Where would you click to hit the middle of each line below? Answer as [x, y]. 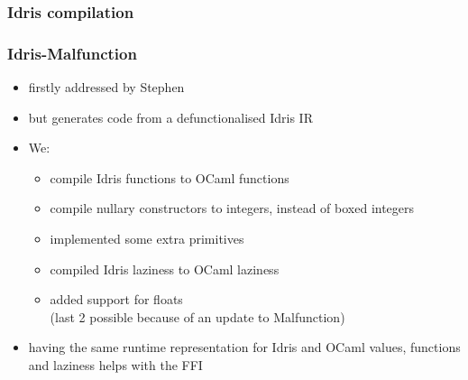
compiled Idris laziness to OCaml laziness [165, 269]
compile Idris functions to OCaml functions [170, 177]
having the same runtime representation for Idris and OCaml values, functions [244, 347]
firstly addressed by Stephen [106, 87]
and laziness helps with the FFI [115, 365]
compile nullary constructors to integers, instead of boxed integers [232, 208]
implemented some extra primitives [147, 239]
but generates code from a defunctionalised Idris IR [170, 117]
